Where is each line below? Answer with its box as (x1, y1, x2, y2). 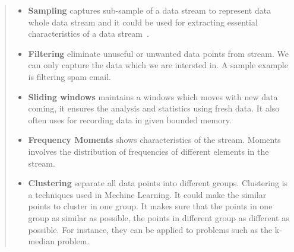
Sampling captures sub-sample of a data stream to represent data (28, 4, 271, 16)
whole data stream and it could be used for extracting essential (28, 15, 258, 28)
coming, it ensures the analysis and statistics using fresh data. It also (28, 102, 280, 114)
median (28, 235, 55, 247)
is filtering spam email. (28, 70, 112, 82)
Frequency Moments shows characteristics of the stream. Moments (28, 133, 281, 146)
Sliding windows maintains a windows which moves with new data (28, 90, 278, 103)
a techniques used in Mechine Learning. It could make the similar (28, 188, 267, 200)
